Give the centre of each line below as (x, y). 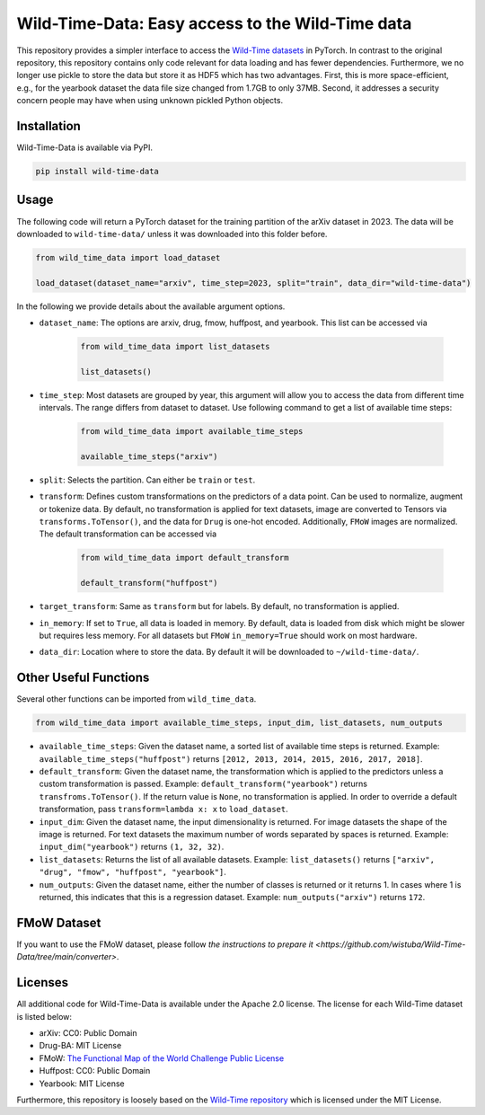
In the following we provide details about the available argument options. (151, 306)
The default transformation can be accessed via (128, 534)
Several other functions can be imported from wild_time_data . (137, 699)
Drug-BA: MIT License (80, 1046)
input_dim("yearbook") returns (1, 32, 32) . (132, 847)
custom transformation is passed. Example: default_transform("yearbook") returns (203, 784)
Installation (48, 126)
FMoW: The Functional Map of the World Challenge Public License (162, 1058)
